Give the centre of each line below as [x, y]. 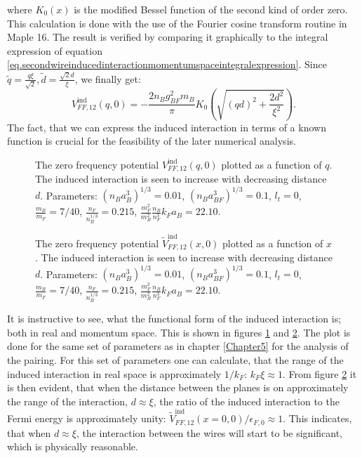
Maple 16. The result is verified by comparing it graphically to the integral [168, 37]
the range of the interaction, [67, 401]
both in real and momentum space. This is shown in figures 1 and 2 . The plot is [179, 332]
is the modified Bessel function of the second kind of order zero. [211, 9]
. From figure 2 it [320, 373]
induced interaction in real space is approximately [114, 373]
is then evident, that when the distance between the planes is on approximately [178, 387]
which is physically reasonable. [73, 446]
